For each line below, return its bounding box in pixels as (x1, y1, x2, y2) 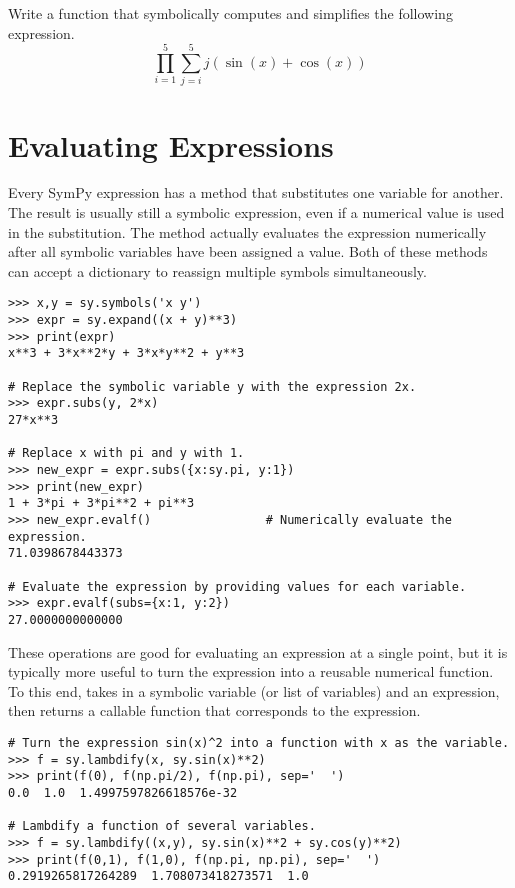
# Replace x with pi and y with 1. (8, 446, 245, 461)
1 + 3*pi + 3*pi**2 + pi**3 (8, 496, 195, 511)
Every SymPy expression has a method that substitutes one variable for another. (8, 182, 504, 203)
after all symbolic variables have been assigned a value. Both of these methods (8, 241, 488, 262)
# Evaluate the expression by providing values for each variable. (8, 579, 467, 594)
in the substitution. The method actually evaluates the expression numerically (8, 221, 487, 242)
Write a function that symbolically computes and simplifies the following (8, 3, 453, 23)
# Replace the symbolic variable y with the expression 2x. (8, 379, 417, 394)
